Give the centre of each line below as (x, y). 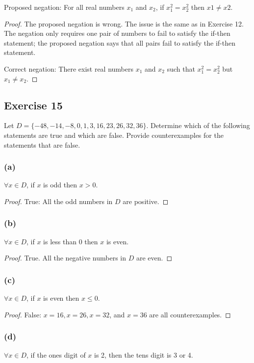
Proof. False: (23, 314)
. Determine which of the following (198, 125)
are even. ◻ (154, 258)
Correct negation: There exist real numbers (69, 68)
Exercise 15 (33, 105)
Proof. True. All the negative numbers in (65, 258)
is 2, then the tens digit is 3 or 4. (144, 354)
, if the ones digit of (56, 354)
